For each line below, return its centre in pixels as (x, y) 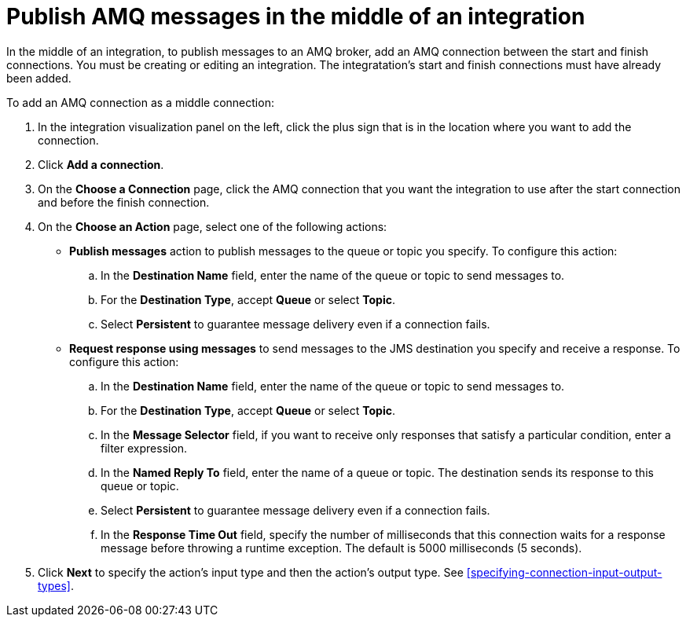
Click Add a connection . (101, 164)
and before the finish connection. (124, 202)
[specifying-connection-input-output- (564, 572)
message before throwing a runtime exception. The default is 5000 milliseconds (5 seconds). (341, 548)
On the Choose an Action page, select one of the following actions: (213, 226)
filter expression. (144, 448)
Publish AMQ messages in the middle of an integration (296, 16)
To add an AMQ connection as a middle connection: (140, 102)
